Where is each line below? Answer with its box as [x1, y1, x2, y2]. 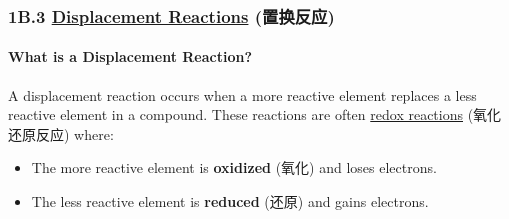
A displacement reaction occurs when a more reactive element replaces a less [8, 84, 477, 105]
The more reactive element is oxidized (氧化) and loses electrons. [31, 157, 437, 178]
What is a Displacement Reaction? [8, 46, 253, 67]
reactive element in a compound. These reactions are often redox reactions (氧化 [8, 104, 502, 125]
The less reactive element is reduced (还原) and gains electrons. [31, 191, 429, 212]
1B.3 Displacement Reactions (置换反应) [8, 3, 335, 28]
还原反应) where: [8, 123, 114, 144]
